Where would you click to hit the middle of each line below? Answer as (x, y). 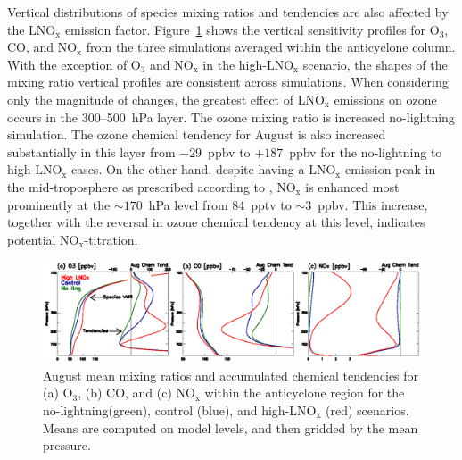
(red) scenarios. (367, 410)
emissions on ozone (385, 99)
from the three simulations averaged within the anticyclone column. (271, 47)
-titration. (111, 239)
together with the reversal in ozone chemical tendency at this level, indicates (216, 222)
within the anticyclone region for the (305, 393)
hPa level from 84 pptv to (220, 204)
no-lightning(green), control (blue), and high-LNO (180, 410)
